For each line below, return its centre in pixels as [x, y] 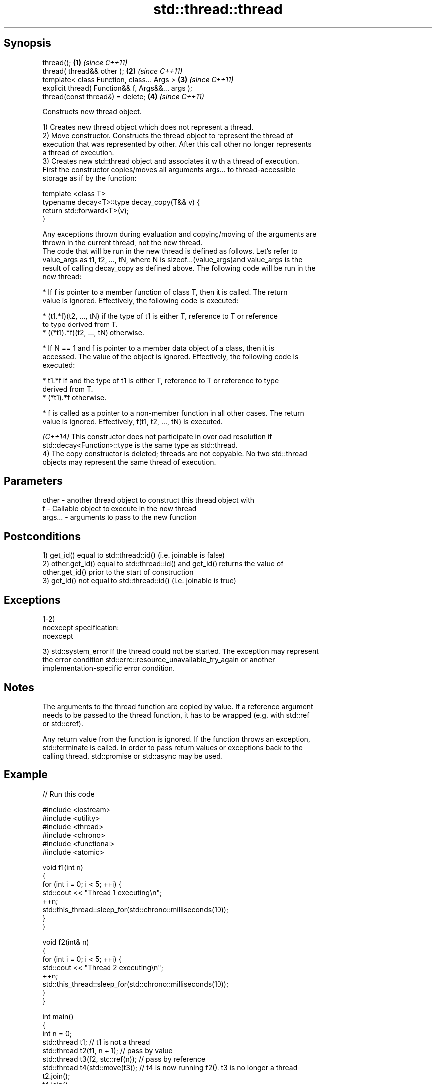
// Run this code [68, 794]
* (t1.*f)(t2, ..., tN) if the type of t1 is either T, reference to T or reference [160, 316]
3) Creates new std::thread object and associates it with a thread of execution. [171, 161]
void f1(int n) [63, 867]
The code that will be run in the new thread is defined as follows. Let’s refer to [170, 251]
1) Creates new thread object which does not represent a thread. [148, 127]
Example [26, 775]
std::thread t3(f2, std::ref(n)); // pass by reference [124, 1059]
